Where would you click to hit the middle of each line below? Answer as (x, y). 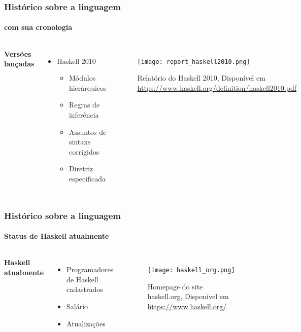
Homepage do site (175, 286)
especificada (87, 178)
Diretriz (81, 169)
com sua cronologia (38, 27)
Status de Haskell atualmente (57, 236)
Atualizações (86, 323)
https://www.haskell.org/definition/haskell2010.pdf (217, 87)
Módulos (82, 78)
